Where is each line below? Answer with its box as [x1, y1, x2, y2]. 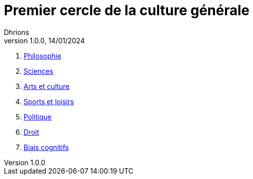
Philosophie [24, 51, 61, 60]
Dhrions [4, 28, 29, 36]
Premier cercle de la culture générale [4, 2, 250, 19]
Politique [24, 112, 52, 121]
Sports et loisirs [24, 97, 74, 106]
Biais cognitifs [24, 143, 69, 151]
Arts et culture [24, 82, 70, 90]
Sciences [24, 66, 54, 75]
